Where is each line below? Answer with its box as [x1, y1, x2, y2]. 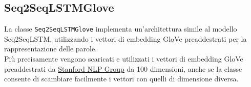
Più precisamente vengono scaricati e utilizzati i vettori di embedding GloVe [4, 53, 243, 64]
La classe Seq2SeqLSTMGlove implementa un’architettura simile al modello [4, 23, 237, 34]
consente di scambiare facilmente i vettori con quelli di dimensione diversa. [4, 73, 239, 84]
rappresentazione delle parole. [4, 43, 97, 54]
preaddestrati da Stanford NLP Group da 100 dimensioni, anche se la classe [4, 63, 242, 74]
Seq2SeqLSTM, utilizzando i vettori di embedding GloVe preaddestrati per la [4, 33, 247, 44]
